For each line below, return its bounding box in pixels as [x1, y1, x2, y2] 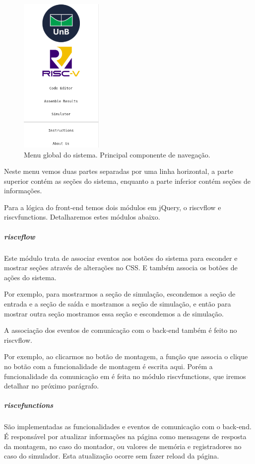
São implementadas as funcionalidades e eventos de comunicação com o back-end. [4, 421, 252, 432]
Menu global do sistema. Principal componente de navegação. [24, 149, 210, 159]
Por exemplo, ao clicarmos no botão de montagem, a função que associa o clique [4, 351, 248, 362]
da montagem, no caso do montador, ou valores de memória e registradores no [4, 441, 242, 451]
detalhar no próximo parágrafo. [4, 381, 99, 391]
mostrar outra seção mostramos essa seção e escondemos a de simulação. [4, 308, 224, 318]
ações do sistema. [4, 272, 57, 282]
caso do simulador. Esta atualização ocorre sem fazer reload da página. [4, 451, 219, 461]
